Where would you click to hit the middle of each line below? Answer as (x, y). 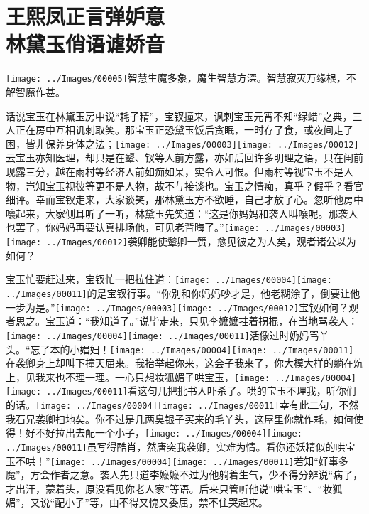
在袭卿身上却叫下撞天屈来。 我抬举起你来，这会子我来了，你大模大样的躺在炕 (184, 363)
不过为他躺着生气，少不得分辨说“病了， (271, 475)
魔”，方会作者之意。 (53, 475)
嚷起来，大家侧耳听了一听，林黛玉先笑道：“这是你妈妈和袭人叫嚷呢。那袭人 (182, 213)
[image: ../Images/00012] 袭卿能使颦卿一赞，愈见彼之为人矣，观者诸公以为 (181, 241)
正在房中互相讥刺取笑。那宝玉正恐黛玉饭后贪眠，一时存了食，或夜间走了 (184, 130)
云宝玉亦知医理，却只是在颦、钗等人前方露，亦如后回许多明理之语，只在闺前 (184, 157)
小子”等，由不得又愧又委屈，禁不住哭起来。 (166, 502)
